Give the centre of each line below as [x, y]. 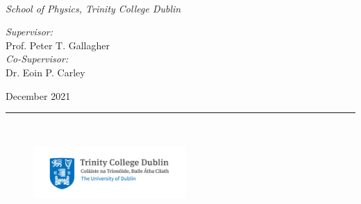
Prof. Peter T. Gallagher [58, 45]
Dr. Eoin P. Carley [45, 72]
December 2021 [38, 95]
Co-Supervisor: [37, 59]
